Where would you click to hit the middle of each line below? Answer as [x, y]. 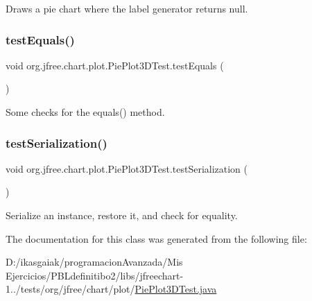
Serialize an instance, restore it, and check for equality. [122, 215]
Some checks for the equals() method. [85, 112]
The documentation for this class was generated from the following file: [156, 238]
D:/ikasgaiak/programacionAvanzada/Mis [94, 262]
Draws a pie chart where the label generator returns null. [127, 8]
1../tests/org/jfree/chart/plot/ [70, 289]
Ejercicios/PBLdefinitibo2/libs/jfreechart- [95, 275]
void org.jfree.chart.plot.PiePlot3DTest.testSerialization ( [127, 168]
